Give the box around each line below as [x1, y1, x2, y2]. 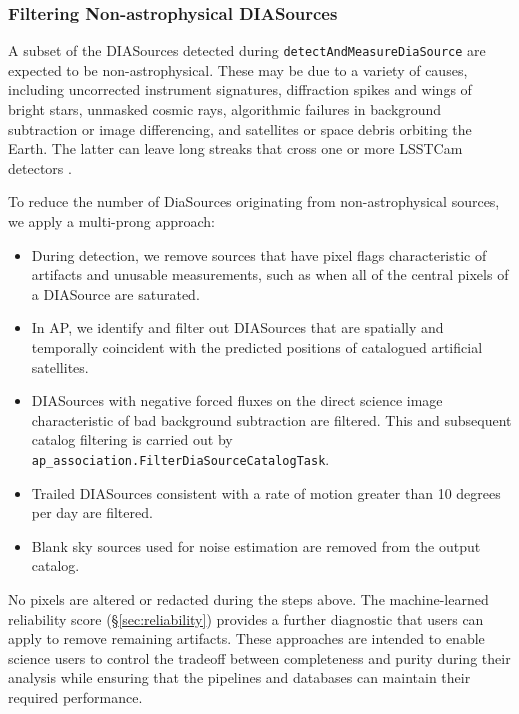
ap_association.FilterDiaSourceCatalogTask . [31, 448, 330, 469]
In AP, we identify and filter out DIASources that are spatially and [31, 317, 444, 338]
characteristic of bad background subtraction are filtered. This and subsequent [31, 409, 512, 430]
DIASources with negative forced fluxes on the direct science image [31, 390, 443, 411]
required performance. [8, 686, 143, 707]
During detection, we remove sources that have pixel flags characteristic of [31, 244, 487, 265]
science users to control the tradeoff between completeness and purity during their [8, 647, 511, 668]
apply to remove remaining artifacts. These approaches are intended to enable [8, 628, 485, 649]
